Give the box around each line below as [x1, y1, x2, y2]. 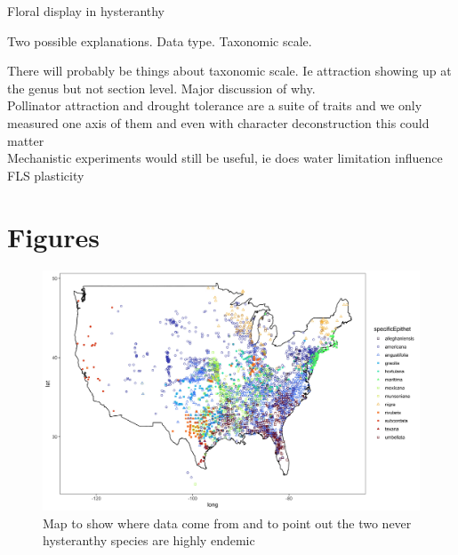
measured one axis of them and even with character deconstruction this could [7, 113, 430, 132]
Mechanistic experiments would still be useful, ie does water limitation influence [7, 149, 443, 167]
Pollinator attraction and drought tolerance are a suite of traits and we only [7, 96, 422, 115]
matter [7, 131, 44, 149]
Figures [7, 218, 100, 254]
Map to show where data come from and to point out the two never [43, 513, 412, 532]
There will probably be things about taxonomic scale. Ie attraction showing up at [7, 61, 452, 80]
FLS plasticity [7, 165, 84, 184]
